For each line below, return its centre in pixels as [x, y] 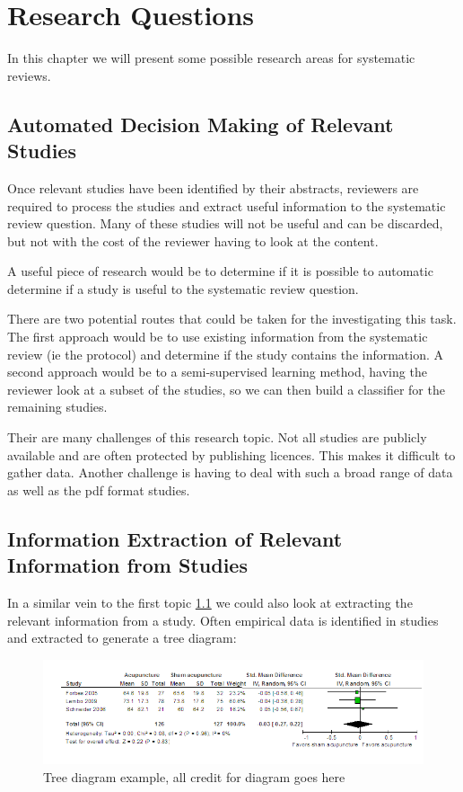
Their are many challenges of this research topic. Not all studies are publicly [217, 437]
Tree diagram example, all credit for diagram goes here [194, 776]
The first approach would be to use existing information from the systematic [218, 337]
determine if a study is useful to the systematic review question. [183, 288]
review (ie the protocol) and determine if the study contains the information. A [226, 354]
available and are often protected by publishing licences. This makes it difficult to [231, 454]
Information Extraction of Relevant [175, 538]
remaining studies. [57, 407]
